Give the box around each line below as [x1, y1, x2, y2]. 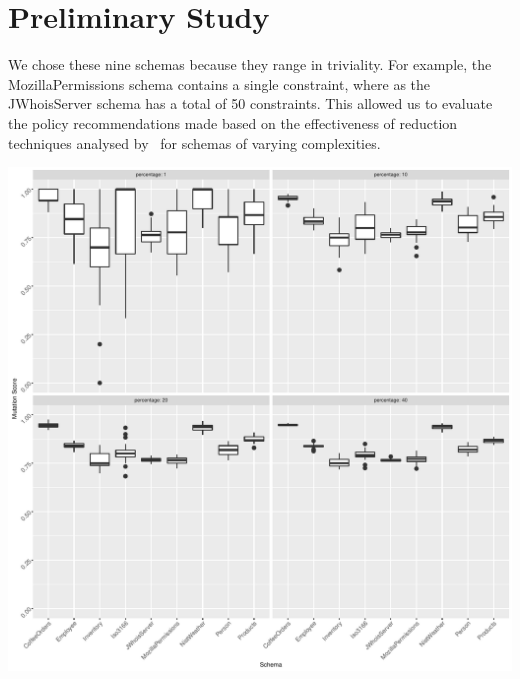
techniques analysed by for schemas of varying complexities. [8, 132, 381, 153]
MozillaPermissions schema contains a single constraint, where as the [8, 73, 431, 94]
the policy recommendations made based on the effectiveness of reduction [8, 112, 458, 133]
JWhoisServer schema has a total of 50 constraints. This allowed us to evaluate [8, 93, 493, 114]
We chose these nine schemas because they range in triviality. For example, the [8, 54, 492, 75]
